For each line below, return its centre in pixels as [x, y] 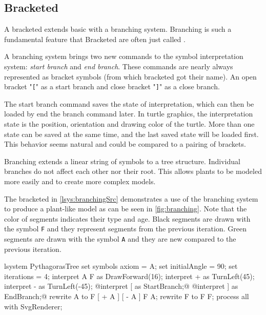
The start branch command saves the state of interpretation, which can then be [129, 103]
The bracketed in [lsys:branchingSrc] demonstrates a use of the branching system [131, 198]
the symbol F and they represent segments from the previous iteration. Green [125, 229]
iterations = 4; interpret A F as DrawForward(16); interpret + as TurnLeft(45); [129, 276]
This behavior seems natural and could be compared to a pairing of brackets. [125, 144]
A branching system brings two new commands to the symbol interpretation [124, 56]
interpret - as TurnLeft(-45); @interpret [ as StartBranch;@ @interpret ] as [121, 286]
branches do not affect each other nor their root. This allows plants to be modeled [133, 171]
